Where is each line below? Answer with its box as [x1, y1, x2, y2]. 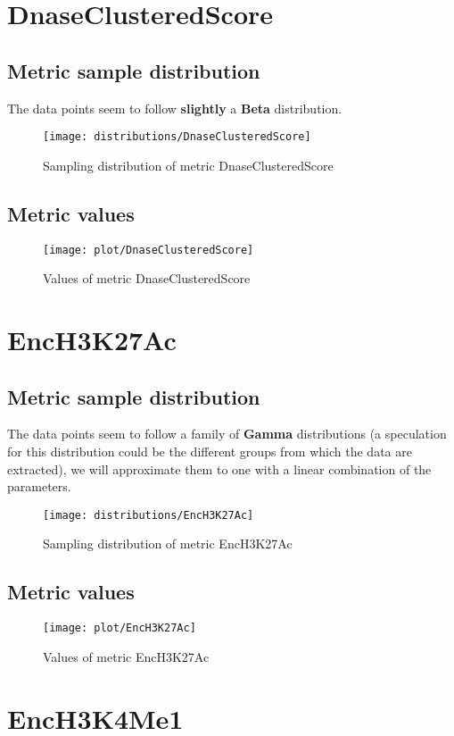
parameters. [7, 477, 71, 496]
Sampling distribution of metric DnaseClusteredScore [43, 155, 334, 174]
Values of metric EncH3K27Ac [43, 647, 210, 665]
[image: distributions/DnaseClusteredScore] [43, 130, 311, 144]
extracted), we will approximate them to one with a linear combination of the [7, 459, 432, 478]
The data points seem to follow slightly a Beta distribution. [7, 98, 343, 117]
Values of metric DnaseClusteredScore [43, 269, 251, 288]
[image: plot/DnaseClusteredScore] [43, 243, 254, 256]
